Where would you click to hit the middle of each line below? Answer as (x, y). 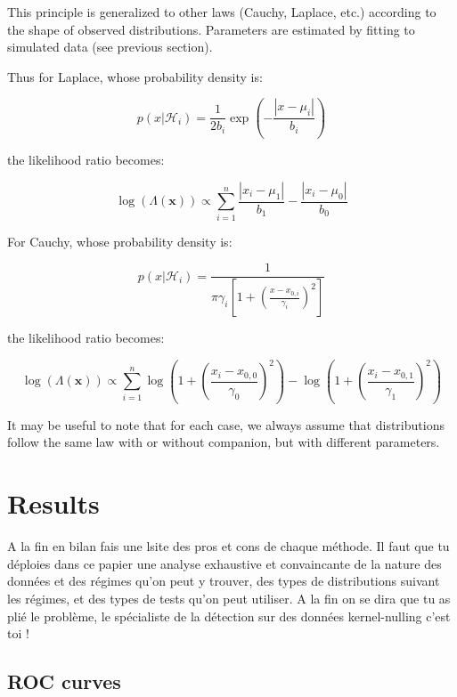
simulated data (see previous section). (110, 47)
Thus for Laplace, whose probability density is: (135, 76)
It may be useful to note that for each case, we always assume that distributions (226, 424)
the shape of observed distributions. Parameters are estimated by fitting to (211, 29)
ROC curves (64, 681)
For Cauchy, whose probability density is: (120, 241)
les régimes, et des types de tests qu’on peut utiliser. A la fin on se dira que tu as (229, 598)
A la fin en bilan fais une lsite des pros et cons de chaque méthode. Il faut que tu (228, 546)
